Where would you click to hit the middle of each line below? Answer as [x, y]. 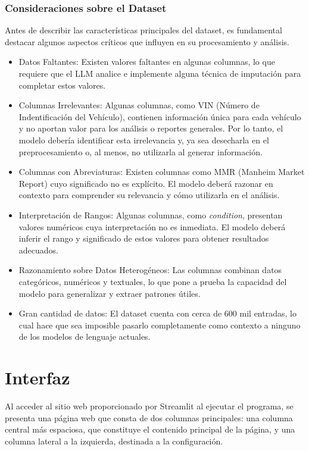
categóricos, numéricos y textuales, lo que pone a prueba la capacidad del [153, 281]
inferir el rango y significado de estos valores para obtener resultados [144, 238]
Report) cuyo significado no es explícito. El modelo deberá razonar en [146, 183]
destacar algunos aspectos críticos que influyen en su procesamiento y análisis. [147, 41]
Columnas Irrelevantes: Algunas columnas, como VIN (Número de [139, 105]
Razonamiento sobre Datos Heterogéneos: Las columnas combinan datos [150, 270]
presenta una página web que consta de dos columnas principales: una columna [149, 417]
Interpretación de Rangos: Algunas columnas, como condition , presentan [151, 214]
